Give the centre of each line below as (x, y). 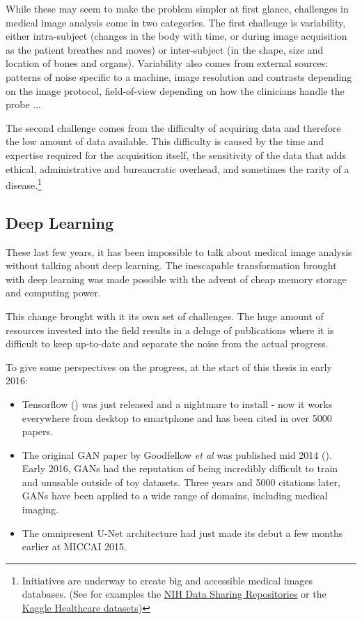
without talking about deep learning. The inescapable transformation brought (171, 265)
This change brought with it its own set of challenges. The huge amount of (165, 316)
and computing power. (53, 293)
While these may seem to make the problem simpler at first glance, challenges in (177, 8)
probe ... (24, 104)
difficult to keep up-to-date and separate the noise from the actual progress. (167, 343)
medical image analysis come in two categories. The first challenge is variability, (176, 22)
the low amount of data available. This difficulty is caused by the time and (165, 141)
